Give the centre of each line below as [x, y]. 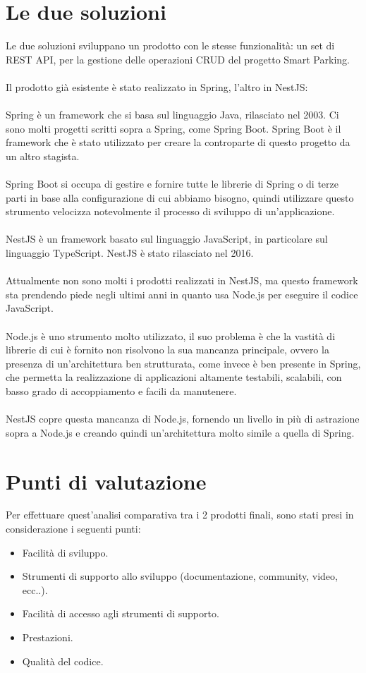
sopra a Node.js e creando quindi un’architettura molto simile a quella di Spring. [180, 432]
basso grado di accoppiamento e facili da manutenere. [121, 390]
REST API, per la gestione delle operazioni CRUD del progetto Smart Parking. [178, 59]
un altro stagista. [43, 156]
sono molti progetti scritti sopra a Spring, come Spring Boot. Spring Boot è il [173, 128]
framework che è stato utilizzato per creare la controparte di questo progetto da [178, 142]
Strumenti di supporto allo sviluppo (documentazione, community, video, [180, 576]
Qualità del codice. [63, 661]
